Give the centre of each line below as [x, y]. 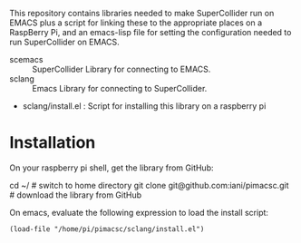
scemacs [26, 59]
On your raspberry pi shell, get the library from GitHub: [112, 168]
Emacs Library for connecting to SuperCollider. [120, 88]
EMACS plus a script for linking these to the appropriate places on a [136, 23]
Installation [53, 143]
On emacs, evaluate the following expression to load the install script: [139, 212]
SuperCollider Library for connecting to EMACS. [121, 69]
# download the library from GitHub [76, 195]
